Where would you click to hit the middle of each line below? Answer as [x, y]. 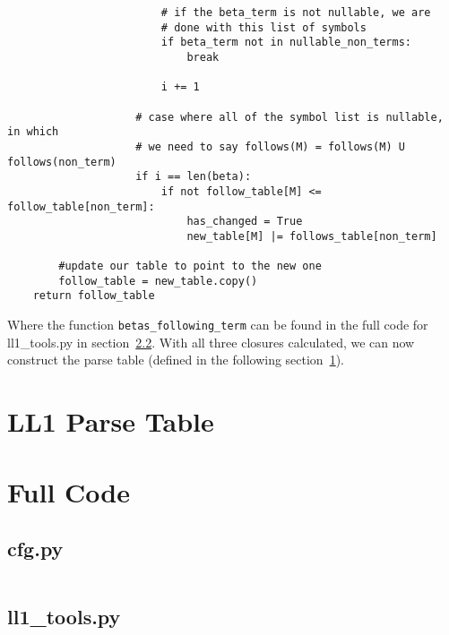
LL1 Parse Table [111, 421]
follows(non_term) [62, 162]
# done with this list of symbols [263, 27]
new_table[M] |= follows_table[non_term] [312, 236]
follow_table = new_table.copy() [158, 281]
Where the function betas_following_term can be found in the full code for [218, 325]
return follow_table [94, 296]
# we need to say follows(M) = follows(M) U [270, 146]
